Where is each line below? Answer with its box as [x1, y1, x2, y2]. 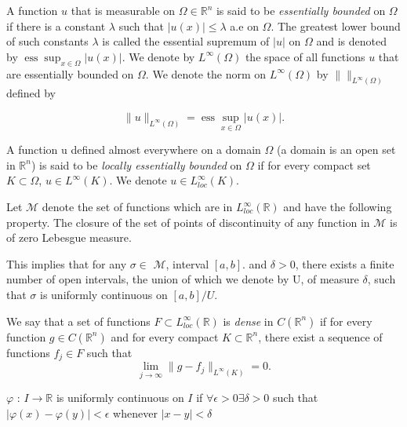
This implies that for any [6, 255, 127, 272]
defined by [6, 85, 56, 101]
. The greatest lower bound [271, 17, 401, 34]
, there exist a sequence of [258, 328, 383, 345]
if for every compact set [257, 156, 371, 173]
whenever [113, 404, 158, 421]
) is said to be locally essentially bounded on [31, 156, 242, 173]
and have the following [283, 199, 392, 215]
